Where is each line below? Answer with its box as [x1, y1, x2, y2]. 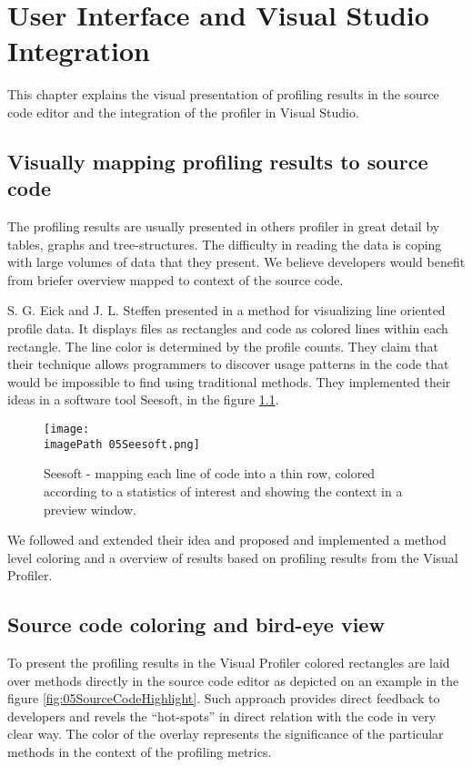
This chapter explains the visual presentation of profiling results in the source [7, 85, 439, 104]
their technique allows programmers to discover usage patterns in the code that [7, 354, 449, 373]
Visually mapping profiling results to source [7, 147, 428, 175]
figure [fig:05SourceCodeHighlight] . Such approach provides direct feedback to [7, 689, 440, 708]
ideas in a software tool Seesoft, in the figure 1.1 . [7, 390, 279, 409]
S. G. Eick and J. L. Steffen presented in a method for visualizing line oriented [7, 301, 446, 320]
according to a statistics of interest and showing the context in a [44, 481, 403, 500]
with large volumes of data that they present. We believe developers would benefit [7, 252, 466, 271]
